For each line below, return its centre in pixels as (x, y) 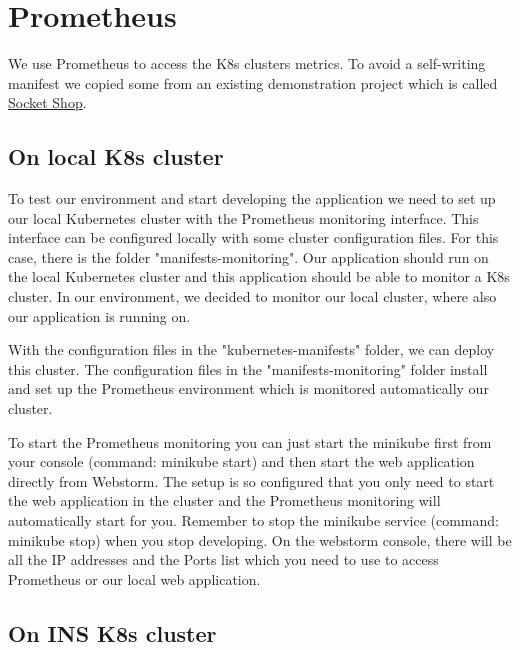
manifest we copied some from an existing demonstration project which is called (253, 82)
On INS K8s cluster (112, 632)
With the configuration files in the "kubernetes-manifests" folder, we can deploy (251, 349)
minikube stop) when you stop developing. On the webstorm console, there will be (260, 539)
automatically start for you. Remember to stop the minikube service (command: (253, 520)
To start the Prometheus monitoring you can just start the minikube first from (250, 441)
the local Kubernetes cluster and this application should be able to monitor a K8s (259, 276)
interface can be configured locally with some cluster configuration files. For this (253, 237)
